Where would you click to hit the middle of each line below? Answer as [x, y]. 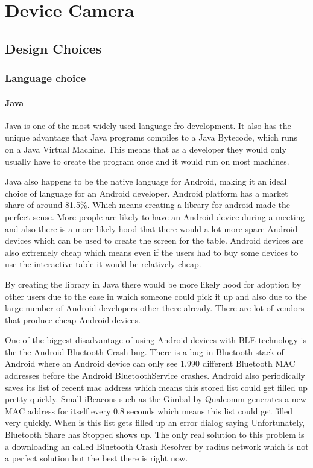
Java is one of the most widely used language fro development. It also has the [148, 125]
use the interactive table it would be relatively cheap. [103, 264]
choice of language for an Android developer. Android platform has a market [147, 193]
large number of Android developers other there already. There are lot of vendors [155, 308]
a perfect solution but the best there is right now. [96, 458]
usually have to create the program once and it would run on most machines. [147, 161]
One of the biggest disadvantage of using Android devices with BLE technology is [156, 340]
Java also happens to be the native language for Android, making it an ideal [146, 181]
